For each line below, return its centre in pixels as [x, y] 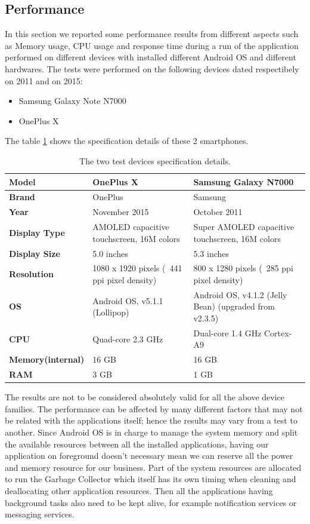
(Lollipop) [111, 312]
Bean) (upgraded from [234, 306]
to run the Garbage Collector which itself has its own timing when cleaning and [151, 479]
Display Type [37, 232]
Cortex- [278, 333]
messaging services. [40, 514]
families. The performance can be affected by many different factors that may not [154, 408]
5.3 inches [211, 253]
